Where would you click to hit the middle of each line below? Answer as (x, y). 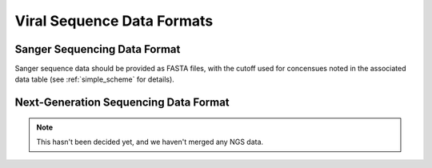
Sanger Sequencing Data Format (98, 49)
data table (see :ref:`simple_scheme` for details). (95, 79)
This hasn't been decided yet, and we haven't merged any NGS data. (150, 142)
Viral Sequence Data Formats (114, 21)
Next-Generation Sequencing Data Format (122, 103)
